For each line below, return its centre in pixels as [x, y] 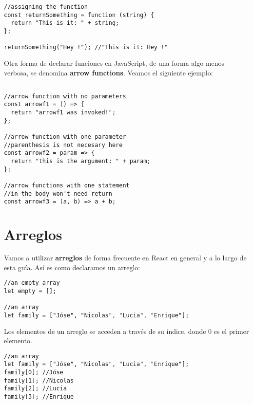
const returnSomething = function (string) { [79, 15]
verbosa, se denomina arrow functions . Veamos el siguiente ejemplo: [108, 72]
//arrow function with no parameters [65, 96]
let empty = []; [30, 291]
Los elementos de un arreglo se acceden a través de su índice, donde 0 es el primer [126, 331]
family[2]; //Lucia [35, 389]
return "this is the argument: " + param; [81, 161]
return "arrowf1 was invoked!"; [63, 113]
